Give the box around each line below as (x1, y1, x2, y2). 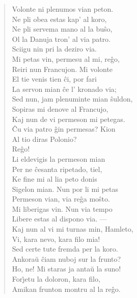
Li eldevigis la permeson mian (12, 153, 105, 164)
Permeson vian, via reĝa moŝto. (12, 193, 110, 204)
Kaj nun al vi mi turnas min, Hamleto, (12, 224, 133, 234)
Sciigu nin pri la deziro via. (12, 43, 97, 54)
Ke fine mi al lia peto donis (12, 173, 97, 184)
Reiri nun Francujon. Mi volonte (12, 63, 113, 74)
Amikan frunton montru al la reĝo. (12, 283, 121, 294)
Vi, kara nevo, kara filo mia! (12, 233, 100, 244)
